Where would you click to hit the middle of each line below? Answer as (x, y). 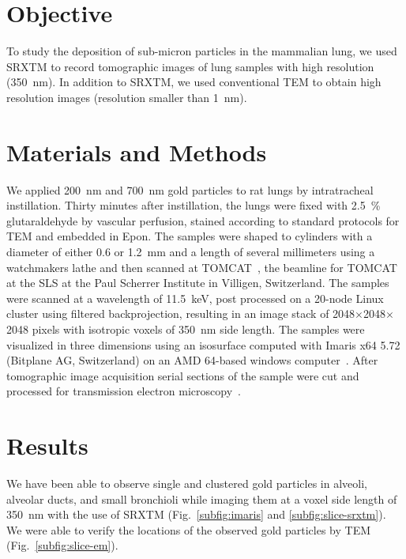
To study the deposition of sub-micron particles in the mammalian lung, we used (202, 51)
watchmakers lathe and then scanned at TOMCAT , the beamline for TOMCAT (202, 267)
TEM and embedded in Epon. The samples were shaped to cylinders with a (190, 236)
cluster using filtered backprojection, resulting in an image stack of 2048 (181, 313)
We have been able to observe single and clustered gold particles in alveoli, (187, 483)
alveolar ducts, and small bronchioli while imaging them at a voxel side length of (202, 499)
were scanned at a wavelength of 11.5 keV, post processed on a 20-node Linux (195, 298)
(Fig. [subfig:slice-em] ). (62, 545)
